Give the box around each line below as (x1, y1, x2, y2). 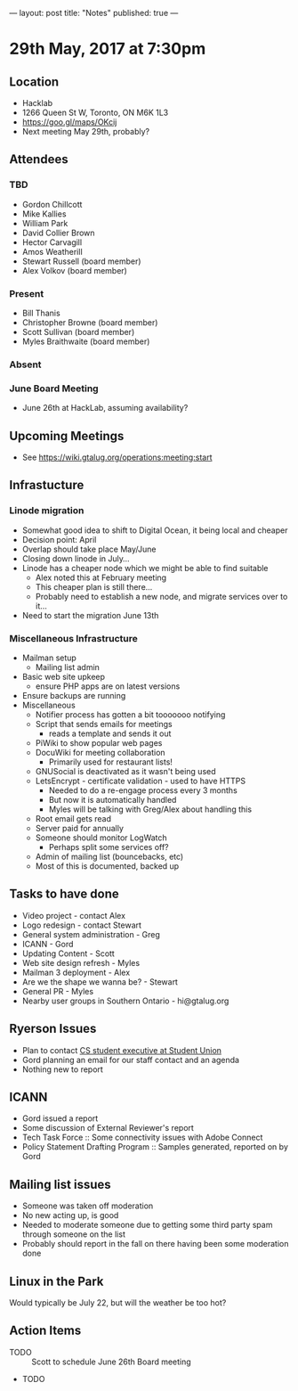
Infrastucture (9, 478, 85, 493)
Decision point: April (21, 534, 97, 544)
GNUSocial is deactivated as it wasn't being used (35, 766, 216, 776)
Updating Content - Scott (21, 948, 116, 959)
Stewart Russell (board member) (21, 256, 141, 266)
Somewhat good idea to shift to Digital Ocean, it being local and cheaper (21, 525, 288, 536)
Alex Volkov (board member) (21, 265, 127, 275)
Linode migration (9, 504, 85, 517)
